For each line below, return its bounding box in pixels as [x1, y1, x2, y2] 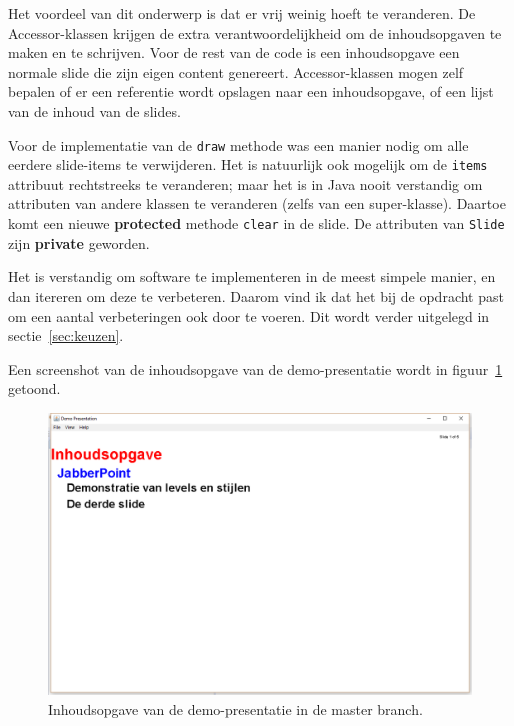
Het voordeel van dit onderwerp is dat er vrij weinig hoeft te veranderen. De [8, 3, 476, 23]
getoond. [8, 378, 61, 399]
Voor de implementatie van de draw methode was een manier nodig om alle [8, 134, 469, 155]
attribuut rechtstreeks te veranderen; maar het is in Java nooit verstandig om [8, 173, 483, 194]
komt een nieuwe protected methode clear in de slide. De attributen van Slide [8, 213, 505, 234]
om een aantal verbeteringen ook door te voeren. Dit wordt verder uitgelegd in [8, 305, 490, 326]
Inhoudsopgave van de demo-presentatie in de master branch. [48, 698, 423, 719]
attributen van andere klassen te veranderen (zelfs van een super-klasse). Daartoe [8, 193, 506, 214]
